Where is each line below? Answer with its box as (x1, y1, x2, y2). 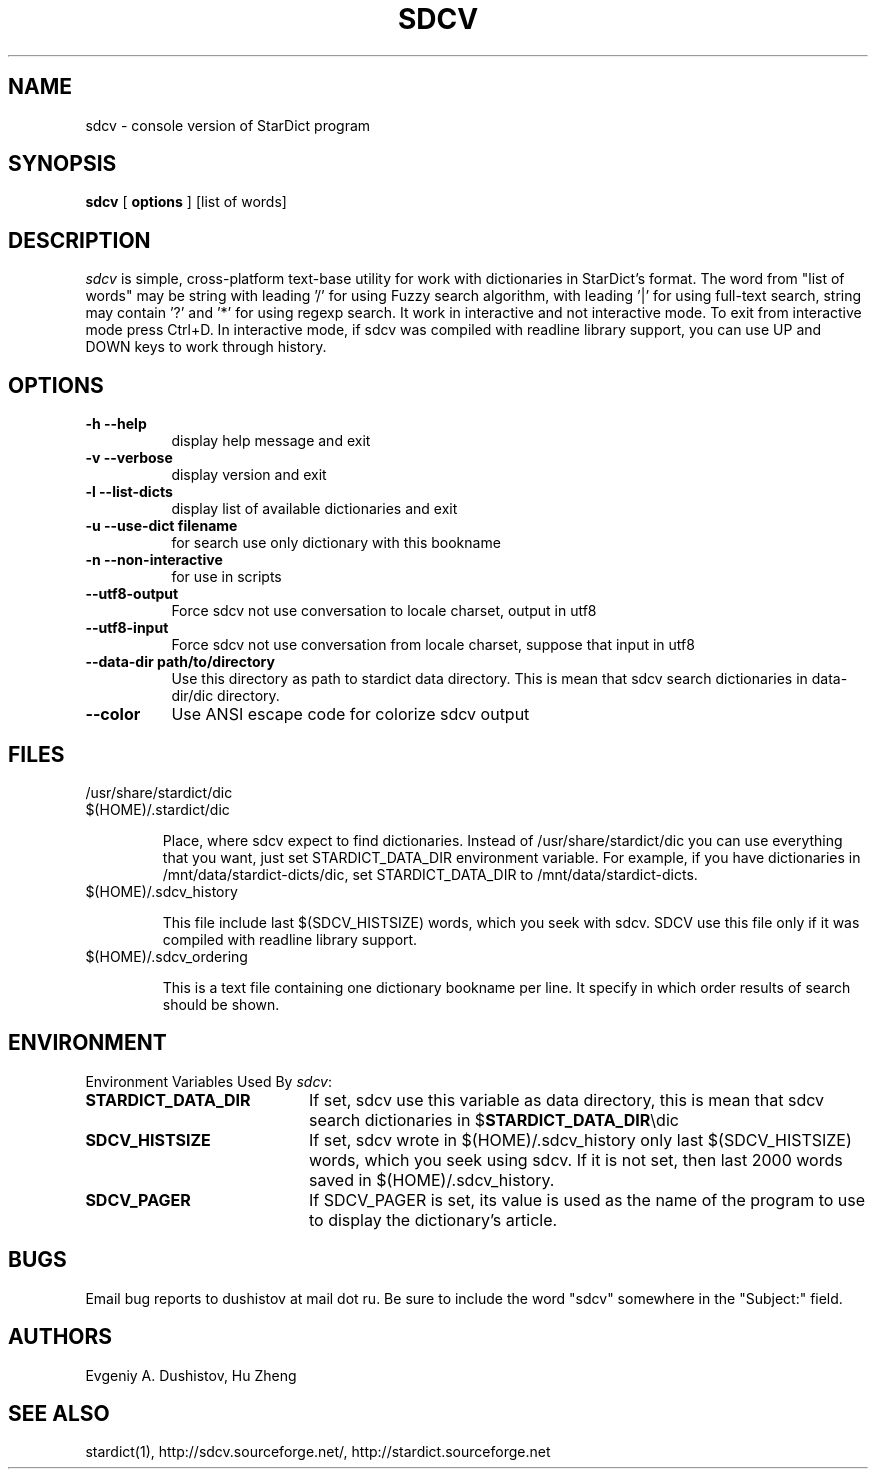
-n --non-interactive (85, 551, 223, 569)
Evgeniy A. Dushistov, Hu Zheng (85, 1366, 297, 1384)
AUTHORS (8, 1324, 113, 1350)
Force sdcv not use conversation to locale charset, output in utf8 (171, 602, 597, 620)
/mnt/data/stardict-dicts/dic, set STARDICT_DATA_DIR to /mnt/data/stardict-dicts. (162, 865, 698, 883)
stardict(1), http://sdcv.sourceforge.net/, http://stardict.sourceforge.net (85, 1443, 551, 1461)
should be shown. (162, 995, 280, 1013)
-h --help (85, 415, 147, 433)
